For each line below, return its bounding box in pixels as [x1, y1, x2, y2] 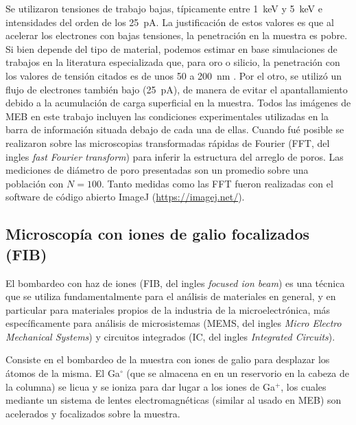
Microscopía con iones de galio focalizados [5, 223, 310, 244]
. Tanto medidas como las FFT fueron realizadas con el [101, 176, 333, 190]
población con [5, 176, 64, 190]
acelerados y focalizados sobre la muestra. [5, 406, 180, 420]
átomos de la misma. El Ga [5, 366, 120, 380]
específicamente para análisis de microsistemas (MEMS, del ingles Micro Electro [5, 316, 342, 330]
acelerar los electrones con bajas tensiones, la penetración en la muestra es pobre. [5, 28, 348, 43]
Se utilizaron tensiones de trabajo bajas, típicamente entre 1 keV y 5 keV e [5, 1, 322, 15]
